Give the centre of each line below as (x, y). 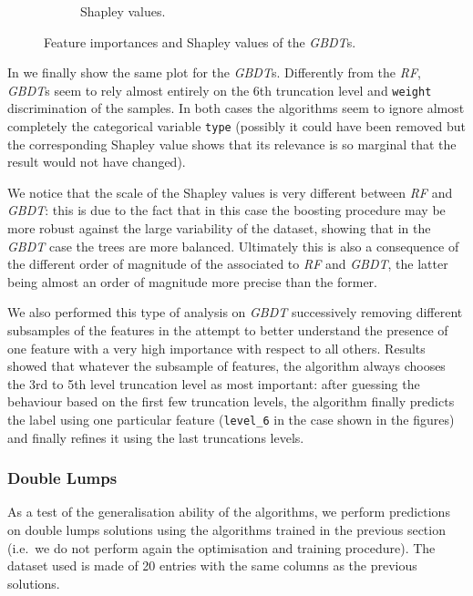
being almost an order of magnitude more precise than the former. (192, 281)
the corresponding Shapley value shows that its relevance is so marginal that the (232, 144)
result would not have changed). (97, 162)
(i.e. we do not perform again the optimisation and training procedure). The (221, 547)
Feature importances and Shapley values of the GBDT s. (200, 41)
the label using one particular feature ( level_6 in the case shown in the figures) (231, 419)
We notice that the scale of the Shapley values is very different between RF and (230, 192)
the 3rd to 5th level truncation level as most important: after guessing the (214, 383)
